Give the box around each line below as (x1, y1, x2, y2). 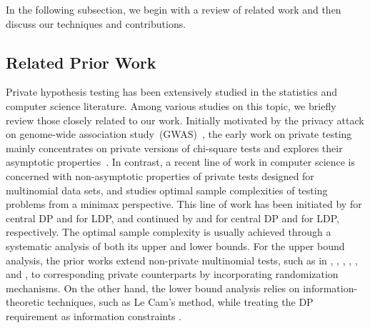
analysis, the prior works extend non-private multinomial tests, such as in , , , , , (6, 252, 358, 267)
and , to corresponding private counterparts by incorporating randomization (6, 267, 339, 282)
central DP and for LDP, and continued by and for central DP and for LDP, (6, 210, 339, 225)
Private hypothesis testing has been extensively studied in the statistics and (6, 84, 338, 99)
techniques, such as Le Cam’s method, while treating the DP (47, 294, 314, 309)
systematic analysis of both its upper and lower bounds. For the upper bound (6, 238, 345, 253)
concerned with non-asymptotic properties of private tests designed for (6, 168, 314, 183)
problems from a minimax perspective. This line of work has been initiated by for (6, 197, 362, 212)
